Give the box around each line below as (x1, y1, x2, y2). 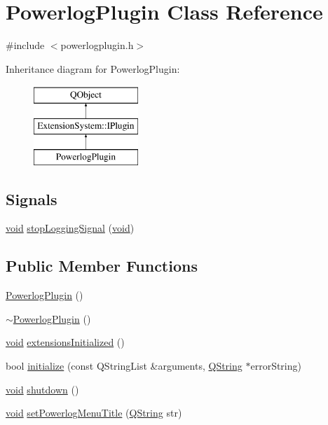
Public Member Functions (6, 255, 198, 277)
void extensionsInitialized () (6, 335, 125, 349)
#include (6, 38, 45, 53)
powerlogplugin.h (60, 38, 134, 53)
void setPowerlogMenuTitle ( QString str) (6, 405, 182, 420)
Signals (6, 188, 57, 209)
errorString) (250, 358, 301, 373)
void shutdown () (6, 382, 79, 396)
